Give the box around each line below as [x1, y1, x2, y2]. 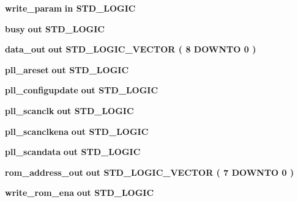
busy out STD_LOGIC [5, 22, 105, 35]
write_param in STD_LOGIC [5, 2, 136, 14]
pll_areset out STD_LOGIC [5, 63, 129, 76]
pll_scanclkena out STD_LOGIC [5, 124, 149, 137]
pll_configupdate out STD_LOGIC [5, 84, 158, 96]
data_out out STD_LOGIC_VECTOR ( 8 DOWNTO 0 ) [5, 43, 256, 56]
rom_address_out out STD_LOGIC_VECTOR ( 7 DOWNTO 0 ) [5, 165, 294, 178]
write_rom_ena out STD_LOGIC [5, 186, 154, 199]
